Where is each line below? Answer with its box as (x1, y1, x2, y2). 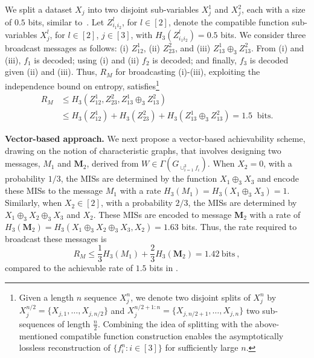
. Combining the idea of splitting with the (97, 317, 252, 330)
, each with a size (242, 3, 306, 15)
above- (255, 317, 280, 330)
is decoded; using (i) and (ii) (34, 53, 139, 66)
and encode (257, 172, 299, 185)
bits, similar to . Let (28, 15, 104, 28)
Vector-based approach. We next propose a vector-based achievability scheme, (5, 132, 306, 145)
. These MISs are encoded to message (93, 208, 232, 220)
